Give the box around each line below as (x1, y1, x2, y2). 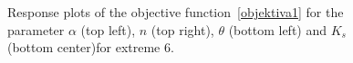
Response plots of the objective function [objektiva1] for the (7, 3, 344, 21)
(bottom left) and (228, 20, 327, 39)
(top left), (80, 20, 136, 39)
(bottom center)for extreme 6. (7, 38, 174, 57)
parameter (7, 20, 65, 39)
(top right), (151, 20, 214, 39)
